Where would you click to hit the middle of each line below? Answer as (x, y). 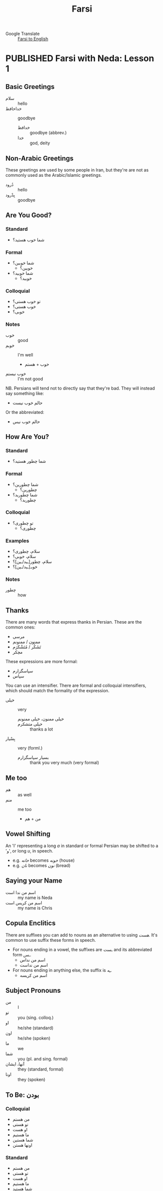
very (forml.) (30, 748)
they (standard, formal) (41, 1069)
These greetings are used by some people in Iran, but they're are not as (77, 170)
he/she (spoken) (34, 1038)
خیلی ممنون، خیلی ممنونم (41, 719)
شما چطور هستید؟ (29, 461)
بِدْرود (10, 195)
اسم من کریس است (24, 902)
